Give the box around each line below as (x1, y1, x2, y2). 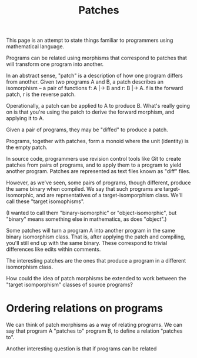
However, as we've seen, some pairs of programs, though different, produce (6, 179, 191, 186)
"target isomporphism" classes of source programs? (6, 281, 133, 289)
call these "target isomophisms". (6, 198, 85, 205)
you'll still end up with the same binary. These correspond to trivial (6, 240, 168, 247)
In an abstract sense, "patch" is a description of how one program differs (6, 72, 183, 79)
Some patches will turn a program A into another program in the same (6, 227, 175, 234)
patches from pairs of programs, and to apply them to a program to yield (6, 161, 182, 168)
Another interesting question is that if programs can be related (6, 345, 157, 352)
